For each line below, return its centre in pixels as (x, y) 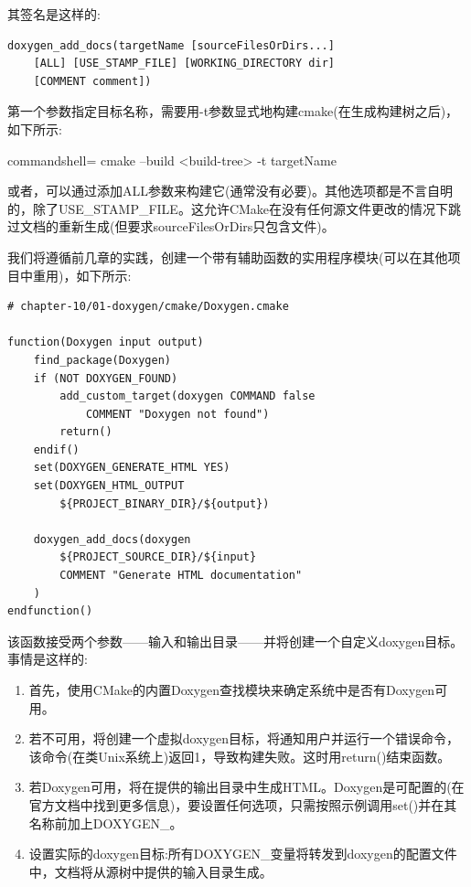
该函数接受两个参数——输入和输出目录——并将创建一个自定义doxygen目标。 (235, 641)
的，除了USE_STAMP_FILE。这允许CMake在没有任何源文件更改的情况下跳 (235, 208)
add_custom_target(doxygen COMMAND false (187, 396)
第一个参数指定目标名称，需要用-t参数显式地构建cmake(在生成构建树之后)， (233, 111)
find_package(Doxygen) (102, 360)
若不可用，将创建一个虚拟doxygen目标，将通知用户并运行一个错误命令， (244, 738)
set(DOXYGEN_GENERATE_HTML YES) (132, 468)
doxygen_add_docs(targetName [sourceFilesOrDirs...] (171, 45)
